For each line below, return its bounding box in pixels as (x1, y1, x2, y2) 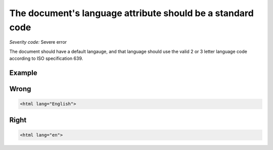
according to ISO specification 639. (9, 55, 83, 61)
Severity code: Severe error (9, 39, 67, 45)
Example (9, 68, 37, 77)
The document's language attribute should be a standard (9, 8, 254, 19)
